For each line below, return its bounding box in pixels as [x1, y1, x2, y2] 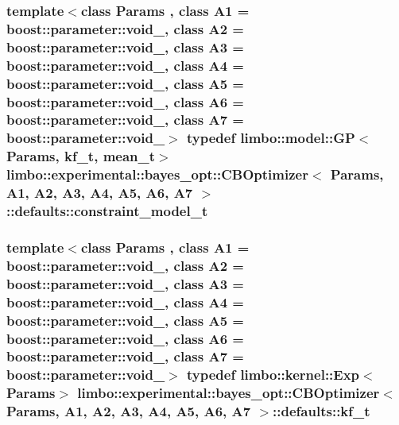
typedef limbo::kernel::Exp [187, 365, 360, 384]
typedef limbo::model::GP [187, 128, 355, 148]
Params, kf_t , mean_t [6, 146, 156, 166]
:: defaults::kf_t [273, 401, 370, 421]
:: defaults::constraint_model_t [6, 201, 208, 221]
